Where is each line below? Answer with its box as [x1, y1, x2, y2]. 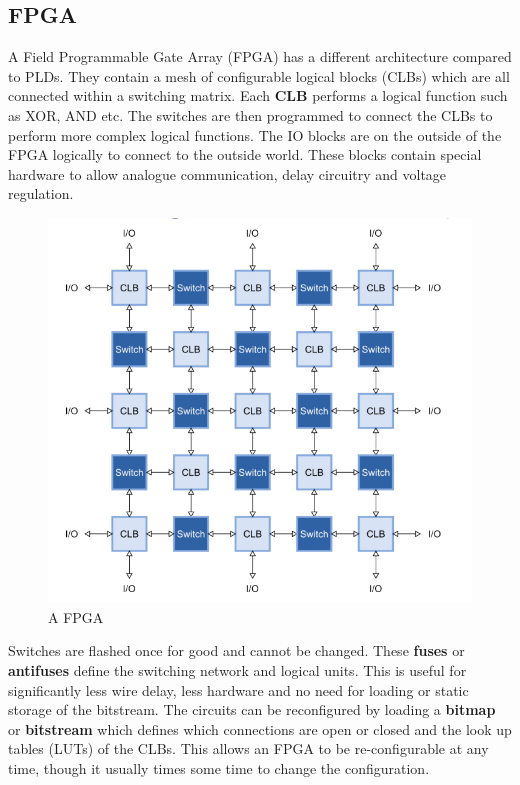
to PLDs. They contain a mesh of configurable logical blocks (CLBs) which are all [8, 65, 510, 86]
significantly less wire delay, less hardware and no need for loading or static [8, 679, 469, 700]
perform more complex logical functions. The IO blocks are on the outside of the [8, 124, 502, 145]
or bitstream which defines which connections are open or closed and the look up [8, 718, 512, 739]
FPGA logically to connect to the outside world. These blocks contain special [8, 144, 482, 165]
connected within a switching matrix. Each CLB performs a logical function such [8, 85, 508, 106]
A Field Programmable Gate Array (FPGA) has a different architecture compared [8, 46, 512, 67]
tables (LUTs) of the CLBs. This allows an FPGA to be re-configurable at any [8, 738, 489, 759]
